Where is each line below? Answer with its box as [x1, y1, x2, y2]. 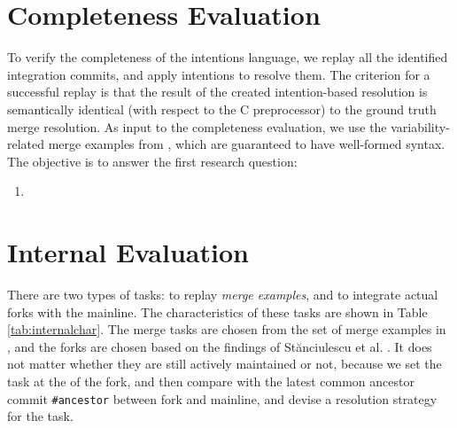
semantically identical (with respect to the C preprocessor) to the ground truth [7, 99, 437, 118]
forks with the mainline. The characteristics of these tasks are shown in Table [7, 302, 428, 321]
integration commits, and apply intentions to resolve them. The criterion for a [7, 65, 430, 83]
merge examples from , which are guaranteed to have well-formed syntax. [48, 135, 445, 153]
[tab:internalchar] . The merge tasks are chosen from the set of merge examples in [7, 320, 446, 339]
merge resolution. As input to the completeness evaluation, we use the [7, 117, 387, 136]
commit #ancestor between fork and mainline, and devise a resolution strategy [7, 389, 438, 408]
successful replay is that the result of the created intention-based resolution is [7, 82, 428, 101]
